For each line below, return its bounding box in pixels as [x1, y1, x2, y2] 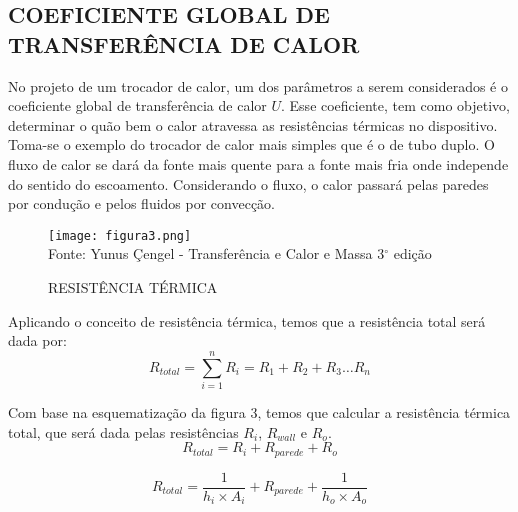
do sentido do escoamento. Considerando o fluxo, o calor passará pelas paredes [8, 173, 489, 194]
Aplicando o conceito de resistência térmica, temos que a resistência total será [8, 310, 486, 331]
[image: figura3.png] [48, 228, 192, 243]
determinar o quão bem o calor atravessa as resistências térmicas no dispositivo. [8, 114, 498, 135]
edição [393, 243, 432, 264]
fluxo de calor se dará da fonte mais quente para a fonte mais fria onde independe [8, 153, 509, 174]
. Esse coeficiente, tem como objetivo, [281, 95, 510, 116]
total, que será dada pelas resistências [8, 421, 239, 442]
